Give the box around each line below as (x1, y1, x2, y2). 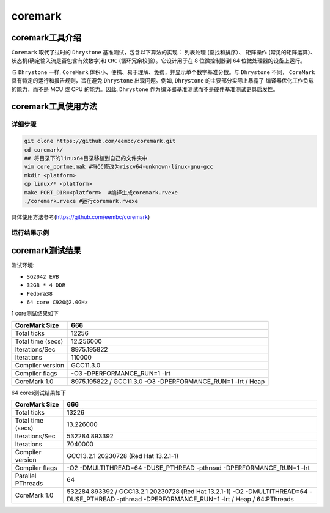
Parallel (15, 471, 37, 480)
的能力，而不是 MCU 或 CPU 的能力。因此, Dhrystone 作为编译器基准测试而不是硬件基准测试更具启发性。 (11, 86, 279, 93)
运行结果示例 (11, 228, 50, 237)
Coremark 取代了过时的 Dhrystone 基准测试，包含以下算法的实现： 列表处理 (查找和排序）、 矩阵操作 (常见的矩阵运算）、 (11, 49, 317, 56)
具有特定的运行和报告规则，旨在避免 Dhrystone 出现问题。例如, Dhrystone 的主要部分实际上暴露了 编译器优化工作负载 (11, 77, 314, 84)
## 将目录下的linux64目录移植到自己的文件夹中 (24, 155, 148, 161)
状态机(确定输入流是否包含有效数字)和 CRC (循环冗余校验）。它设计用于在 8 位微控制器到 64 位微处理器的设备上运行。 (11, 57, 306, 64)
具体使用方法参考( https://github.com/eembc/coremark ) (11, 213, 150, 220)
